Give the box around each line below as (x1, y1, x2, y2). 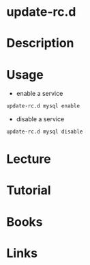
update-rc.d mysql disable (6, 128, 83, 136)
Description (6, 36, 74, 51)
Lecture (6, 151, 52, 167)
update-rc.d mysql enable (6, 103, 80, 110)
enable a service (16, 90, 63, 98)
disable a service (16, 115, 65, 123)
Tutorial (6, 183, 52, 199)
